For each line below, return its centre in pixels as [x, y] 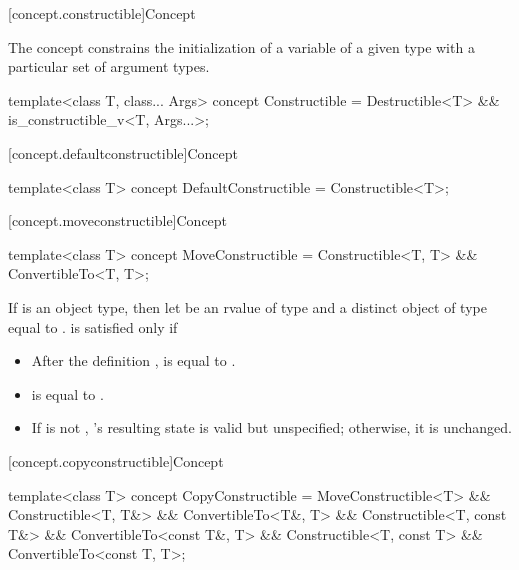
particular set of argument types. [109, 66]
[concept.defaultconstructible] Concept [123, 152]
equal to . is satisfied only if [93, 326]
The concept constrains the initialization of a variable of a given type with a [241, 46]
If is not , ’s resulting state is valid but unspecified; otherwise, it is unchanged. [271, 427]
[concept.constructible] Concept [102, 13]
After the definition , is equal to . [133, 360]
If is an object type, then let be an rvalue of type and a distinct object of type [247, 306]
